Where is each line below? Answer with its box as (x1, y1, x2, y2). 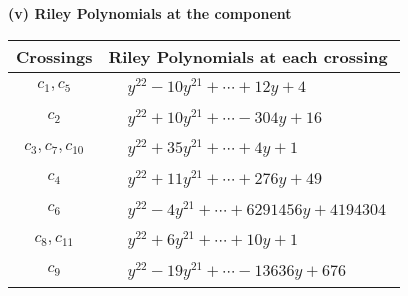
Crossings (16, 44, 93, 68)
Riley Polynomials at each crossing (108, 44, 388, 68)
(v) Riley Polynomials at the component (8, 3, 292, 23)
